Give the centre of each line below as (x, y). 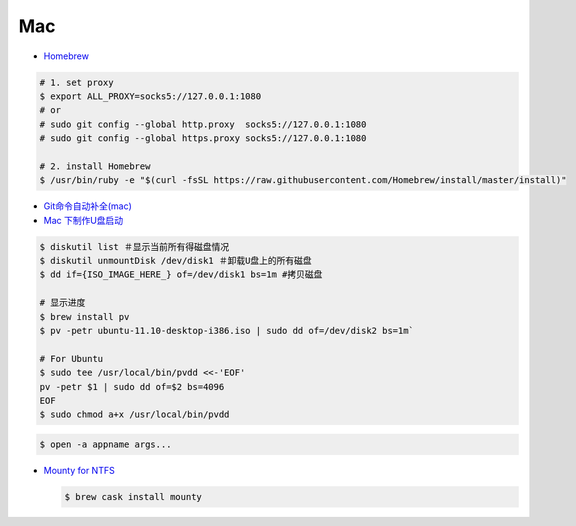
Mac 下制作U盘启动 (83, 220)
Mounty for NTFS (79, 470)
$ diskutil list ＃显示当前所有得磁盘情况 (134, 246)
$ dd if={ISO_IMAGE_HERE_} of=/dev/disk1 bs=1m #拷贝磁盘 (181, 274)
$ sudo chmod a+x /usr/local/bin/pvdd (134, 414)
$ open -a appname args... (105, 444)
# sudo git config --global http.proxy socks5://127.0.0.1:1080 (203, 124)
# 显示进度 (62, 303)
